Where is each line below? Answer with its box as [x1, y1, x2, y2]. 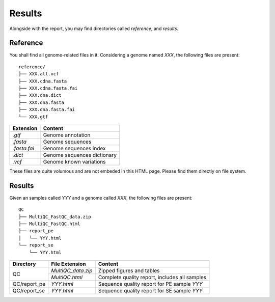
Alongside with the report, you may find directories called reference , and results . [9, 25, 178, 32]
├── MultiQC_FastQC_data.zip [18, 214, 91, 219]
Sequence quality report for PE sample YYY [98, 281, 203, 287]
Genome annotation [43, 131, 91, 139]
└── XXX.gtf [18, 114, 48, 120]
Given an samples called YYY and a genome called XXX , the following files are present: [9, 195, 193, 201]
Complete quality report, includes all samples [98, 274, 207, 281]
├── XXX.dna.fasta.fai [18, 107, 75, 113]
